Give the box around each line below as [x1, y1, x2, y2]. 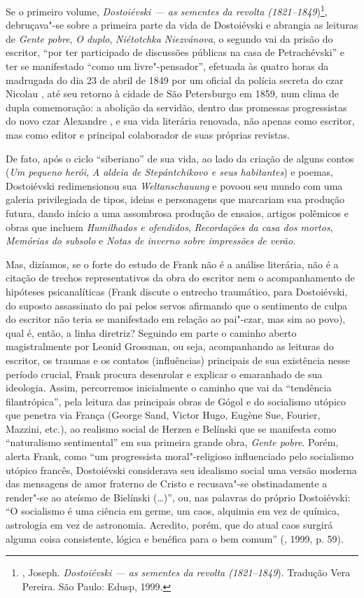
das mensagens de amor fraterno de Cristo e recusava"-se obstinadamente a [6, 476, 328, 491]
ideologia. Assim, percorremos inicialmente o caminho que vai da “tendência [6, 380, 332, 395]
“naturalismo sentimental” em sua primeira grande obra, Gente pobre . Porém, [6, 435, 339, 450]
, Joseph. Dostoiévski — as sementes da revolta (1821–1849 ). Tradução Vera [22, 565, 351, 580]
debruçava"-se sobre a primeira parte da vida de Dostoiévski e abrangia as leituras [6, 18, 358, 32]
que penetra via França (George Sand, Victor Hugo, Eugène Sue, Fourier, [6, 408, 321, 422]
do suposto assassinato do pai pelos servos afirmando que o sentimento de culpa [6, 298, 348, 312]
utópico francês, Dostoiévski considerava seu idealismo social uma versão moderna [6, 462, 357, 477]
